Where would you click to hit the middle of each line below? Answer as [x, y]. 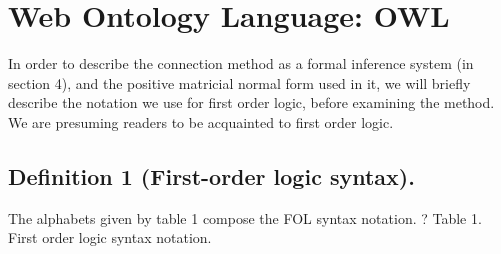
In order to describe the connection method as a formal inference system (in [241, 63]
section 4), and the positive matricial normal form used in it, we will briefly [239, 82]
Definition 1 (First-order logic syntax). [211, 175]
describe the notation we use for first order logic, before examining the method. [251, 102]
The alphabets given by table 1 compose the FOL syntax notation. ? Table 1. [245, 217]
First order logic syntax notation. [110, 237]
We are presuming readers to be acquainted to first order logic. [201, 121]
